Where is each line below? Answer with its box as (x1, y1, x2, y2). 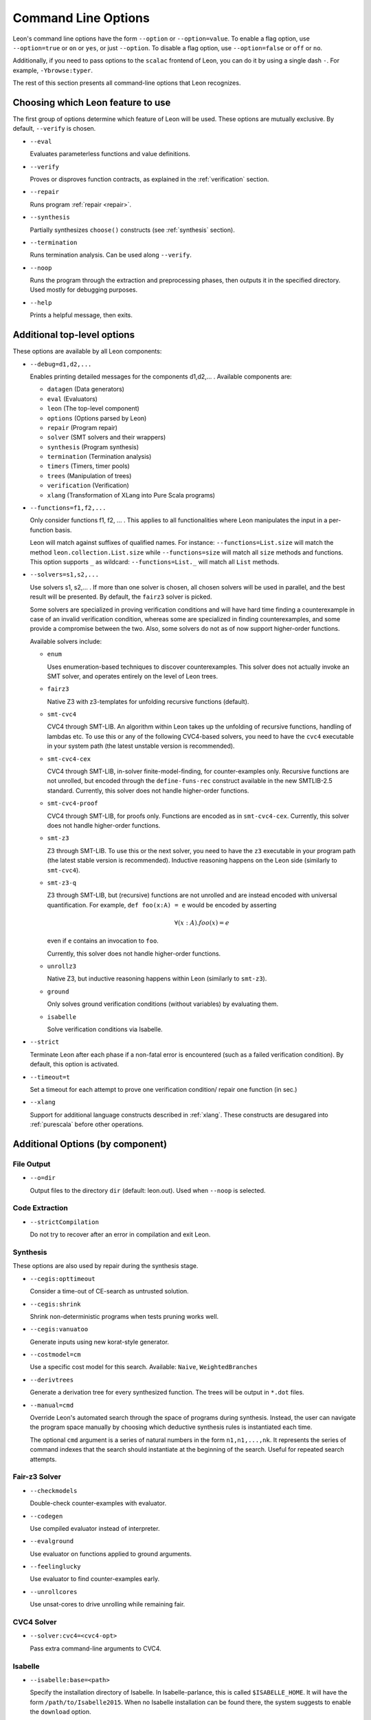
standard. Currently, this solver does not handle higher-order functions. (47, 786, 249, 795)
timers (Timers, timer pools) (47, 462, 130, 471)
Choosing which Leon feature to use (12, 96, 171, 108)
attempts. (30, 1455, 57, 1463)
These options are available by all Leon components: (12, 347, 162, 356)
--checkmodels (30, 1487, 78, 1494)
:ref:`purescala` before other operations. (30, 1120, 144, 1128)
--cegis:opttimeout (30, 1275, 95, 1282)
